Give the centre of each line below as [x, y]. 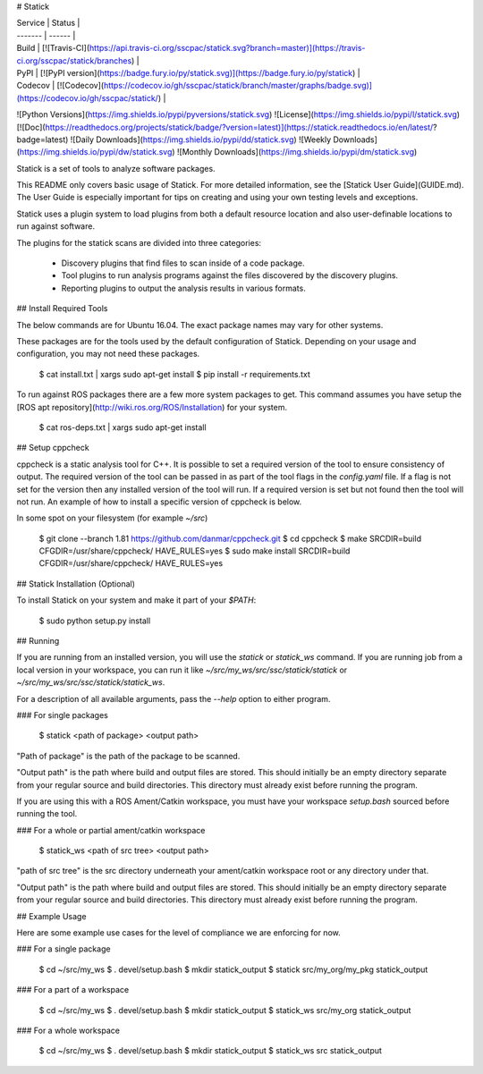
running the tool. [47, 814]
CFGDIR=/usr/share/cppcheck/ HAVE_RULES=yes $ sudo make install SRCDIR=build [195, 551]
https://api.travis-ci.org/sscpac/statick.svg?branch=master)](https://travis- [228, 48]
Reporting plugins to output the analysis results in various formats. [183, 288]
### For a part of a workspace [73, 990]
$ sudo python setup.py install [95, 621]
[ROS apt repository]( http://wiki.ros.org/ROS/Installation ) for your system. [152, 407]
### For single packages [63, 715]
